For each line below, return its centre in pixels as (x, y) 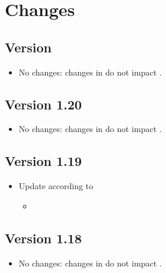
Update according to (56, 186)
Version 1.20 (43, 104)
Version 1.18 (43, 238)
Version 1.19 (43, 161)
